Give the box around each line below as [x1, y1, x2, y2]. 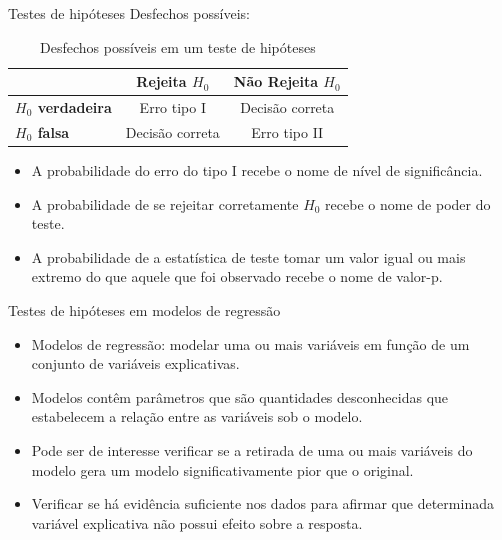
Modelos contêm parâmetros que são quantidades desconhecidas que [31, 386, 449, 407]
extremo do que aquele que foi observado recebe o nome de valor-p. [31, 266, 443, 287]
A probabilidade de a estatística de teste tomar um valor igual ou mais [31, 246, 466, 267]
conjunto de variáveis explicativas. [31, 353, 240, 374]
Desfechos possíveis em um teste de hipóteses [40, 36, 316, 57]
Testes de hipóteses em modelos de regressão [8, 299, 281, 320]
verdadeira [37, 97, 112, 118]
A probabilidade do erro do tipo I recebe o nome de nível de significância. [31, 159, 483, 180]
